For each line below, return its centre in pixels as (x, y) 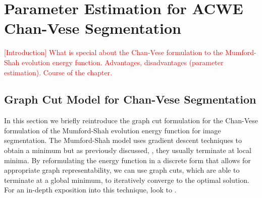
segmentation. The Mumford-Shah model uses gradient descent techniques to (123, 140)
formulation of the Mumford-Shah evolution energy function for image (113, 130)
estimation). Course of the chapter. (58, 72)
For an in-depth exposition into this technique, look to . (90, 190)
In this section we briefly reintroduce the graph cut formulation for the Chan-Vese (131, 120)
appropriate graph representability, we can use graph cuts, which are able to (122, 170)
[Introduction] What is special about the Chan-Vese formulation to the (114, 52)
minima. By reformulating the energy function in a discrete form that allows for (127, 160)
